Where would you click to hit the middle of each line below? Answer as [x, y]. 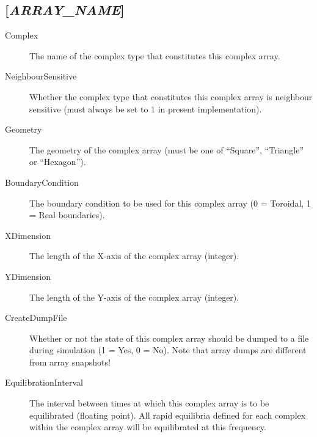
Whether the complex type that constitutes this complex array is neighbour [171, 96]
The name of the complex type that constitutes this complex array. [155, 55]
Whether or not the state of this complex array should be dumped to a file [169, 338]
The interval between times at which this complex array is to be [149, 403]
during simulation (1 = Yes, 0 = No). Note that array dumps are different [168, 350]
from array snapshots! [70, 362]
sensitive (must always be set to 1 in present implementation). [146, 108]
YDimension [28, 276]
